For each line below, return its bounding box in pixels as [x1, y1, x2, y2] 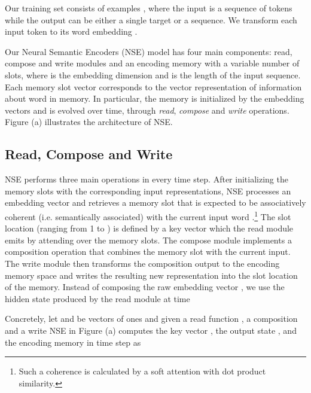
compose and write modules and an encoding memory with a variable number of [5, 57, 300, 69]
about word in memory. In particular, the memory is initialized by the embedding [5, 92, 304, 105]
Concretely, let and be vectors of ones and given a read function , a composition [5, 312, 298, 325]
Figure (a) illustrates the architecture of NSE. [5, 115, 173, 128]
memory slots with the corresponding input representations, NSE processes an [5, 184, 291, 197]
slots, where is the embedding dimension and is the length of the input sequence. [5, 68, 301, 81]
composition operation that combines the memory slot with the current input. [5, 245, 291, 258]
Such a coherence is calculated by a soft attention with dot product [19, 365, 266, 377]
